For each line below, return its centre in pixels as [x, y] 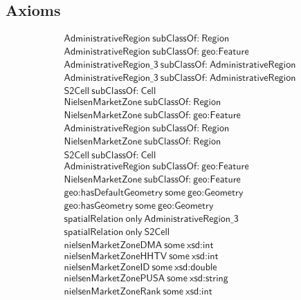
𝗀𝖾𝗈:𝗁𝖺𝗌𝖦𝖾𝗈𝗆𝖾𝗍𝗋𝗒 [99, 206]
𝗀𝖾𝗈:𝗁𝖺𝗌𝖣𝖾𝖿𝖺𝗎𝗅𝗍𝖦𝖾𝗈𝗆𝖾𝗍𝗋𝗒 [113, 193]
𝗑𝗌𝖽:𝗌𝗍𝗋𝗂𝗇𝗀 [209, 278]
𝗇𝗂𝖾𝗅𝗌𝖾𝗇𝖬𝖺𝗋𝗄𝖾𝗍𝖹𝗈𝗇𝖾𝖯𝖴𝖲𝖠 [115, 278]
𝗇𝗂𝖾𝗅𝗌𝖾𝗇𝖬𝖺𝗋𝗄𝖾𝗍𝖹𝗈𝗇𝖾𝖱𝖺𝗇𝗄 [112, 291]
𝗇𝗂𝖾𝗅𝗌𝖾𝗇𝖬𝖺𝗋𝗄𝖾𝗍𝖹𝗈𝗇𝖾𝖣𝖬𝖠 [113, 245]
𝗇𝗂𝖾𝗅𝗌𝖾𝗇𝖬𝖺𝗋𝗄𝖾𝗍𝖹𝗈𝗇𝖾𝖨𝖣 [107, 267]
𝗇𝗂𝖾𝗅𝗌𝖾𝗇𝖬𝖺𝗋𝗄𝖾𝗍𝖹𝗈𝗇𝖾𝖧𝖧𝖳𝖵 [116, 256]
